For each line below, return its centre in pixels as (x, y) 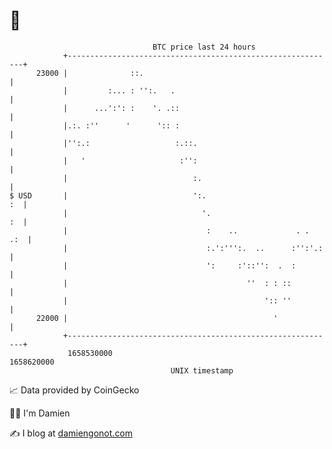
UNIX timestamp (202, 370)
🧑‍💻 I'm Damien (40, 413)
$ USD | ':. (108, 195)
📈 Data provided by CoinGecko (74, 390)
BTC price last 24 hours (204, 47)
